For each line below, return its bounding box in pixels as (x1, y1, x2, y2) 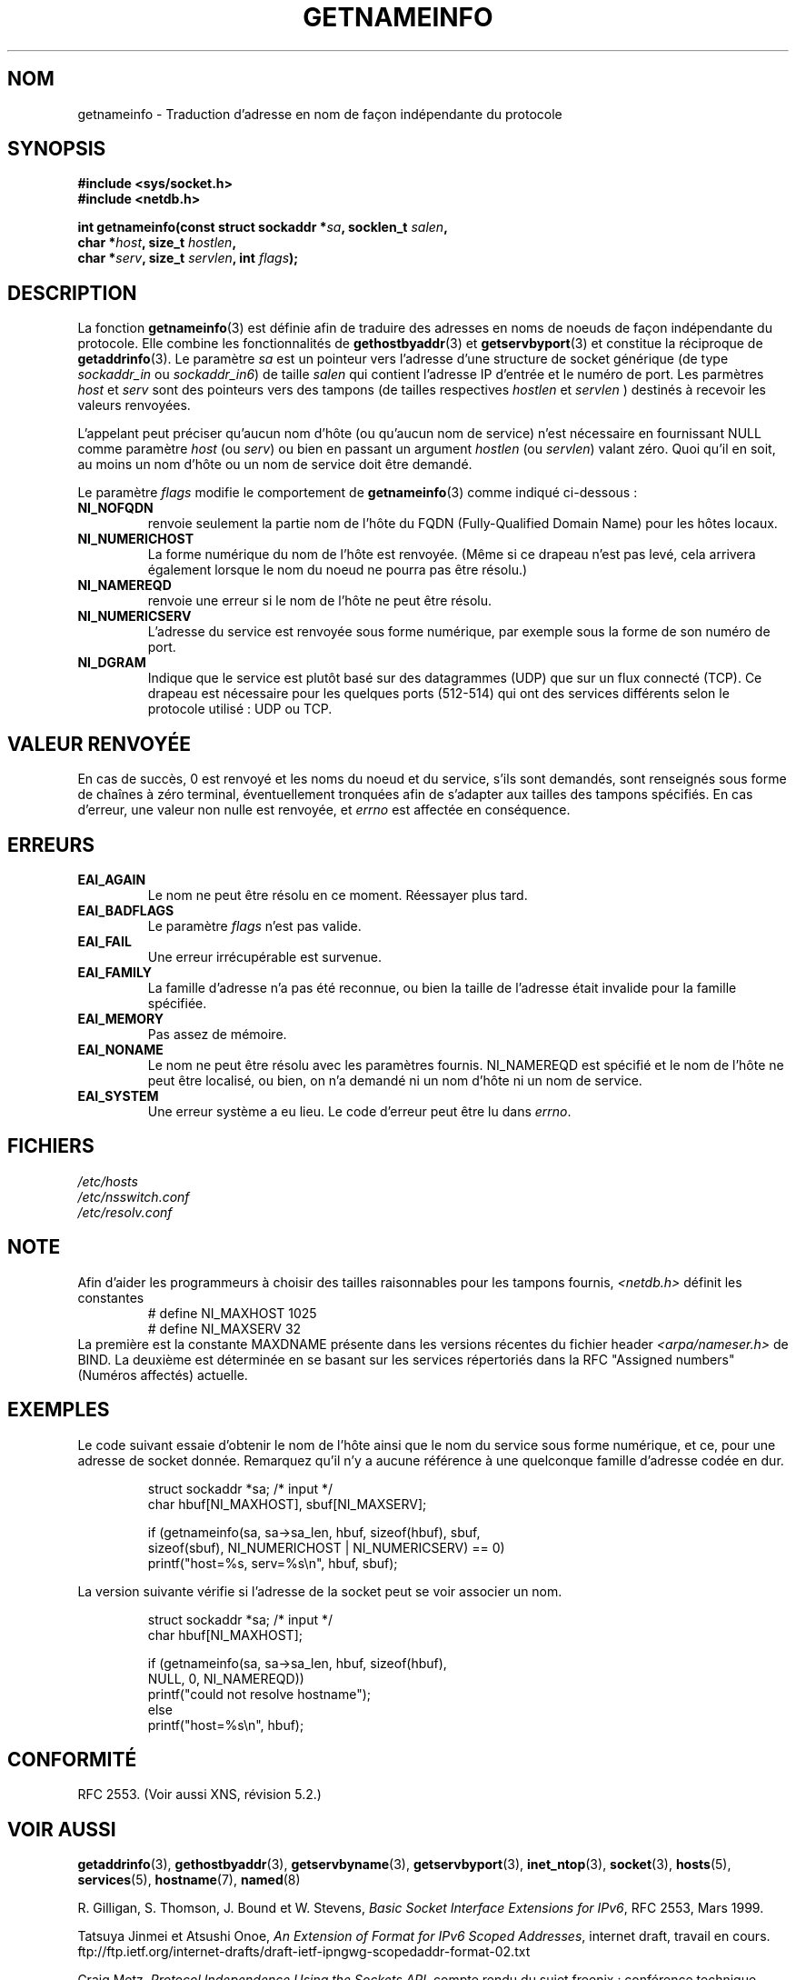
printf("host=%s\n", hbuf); (147, 1716, 304, 1733)
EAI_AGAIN (77, 871, 146, 887)
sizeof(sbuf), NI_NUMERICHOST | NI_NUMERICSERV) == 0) (147, 1539, 505, 1555)
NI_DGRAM (77, 655, 146, 671)
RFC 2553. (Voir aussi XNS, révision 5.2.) (77, 1786, 322, 1803)
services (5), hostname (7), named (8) (77, 1872, 301, 1888)
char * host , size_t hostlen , (77, 235, 237, 251)
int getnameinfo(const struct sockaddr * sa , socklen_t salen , (77, 219, 448, 235)
